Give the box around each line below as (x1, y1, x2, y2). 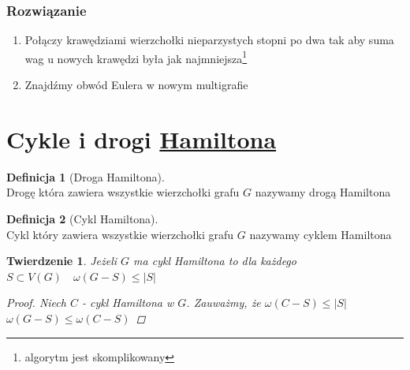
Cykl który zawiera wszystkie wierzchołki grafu (6, 226, 234, 242)
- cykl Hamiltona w (81, 294, 174, 311)
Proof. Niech (6, 294, 66, 311)
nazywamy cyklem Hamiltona (249, 226, 392, 242)
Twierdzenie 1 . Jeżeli (6, 252, 117, 269)
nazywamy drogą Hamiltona (255, 184, 391, 200)
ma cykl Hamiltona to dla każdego (133, 252, 296, 269)
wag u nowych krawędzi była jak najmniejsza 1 (24, 47, 248, 66)
